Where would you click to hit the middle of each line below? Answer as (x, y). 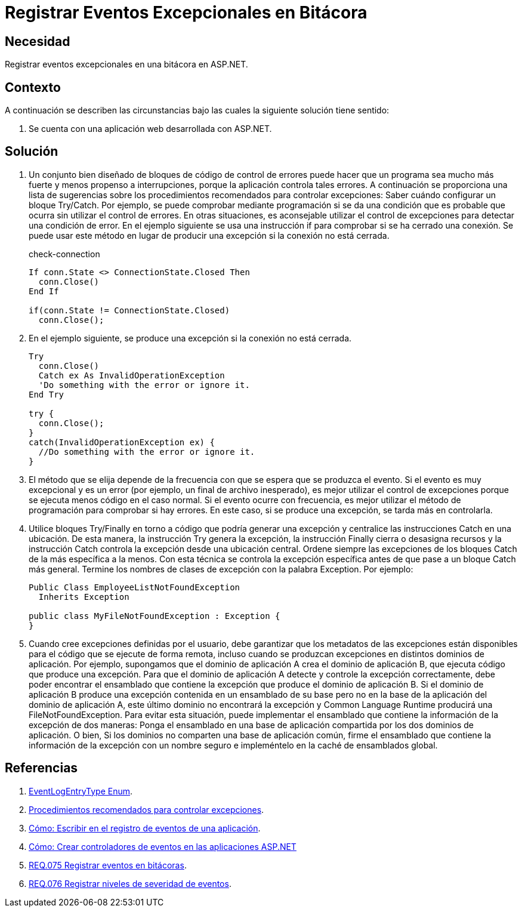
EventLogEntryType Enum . (81, 791)
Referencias (41, 768)
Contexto (33, 87)
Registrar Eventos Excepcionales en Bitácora (186, 13)
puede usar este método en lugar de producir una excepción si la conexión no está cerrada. (209, 235)
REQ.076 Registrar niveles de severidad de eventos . (130, 883)
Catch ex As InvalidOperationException (132, 375)
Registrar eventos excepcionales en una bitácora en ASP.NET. (126, 64)
